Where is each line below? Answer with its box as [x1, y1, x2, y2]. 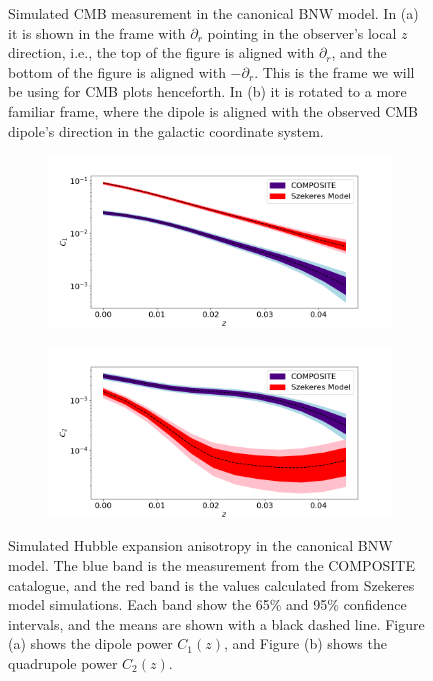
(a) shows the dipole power [8, 633, 173, 654]
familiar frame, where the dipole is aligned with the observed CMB [8, 100, 419, 121]
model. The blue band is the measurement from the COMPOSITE [8, 554, 416, 575]
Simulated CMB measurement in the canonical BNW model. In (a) [8, 3, 419, 23]
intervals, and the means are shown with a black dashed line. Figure [8, 613, 425, 634]
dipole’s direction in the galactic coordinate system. [8, 120, 324, 141]
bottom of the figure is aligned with [8, 61, 226, 82]
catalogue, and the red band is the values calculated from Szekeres [8, 574, 415, 595]
